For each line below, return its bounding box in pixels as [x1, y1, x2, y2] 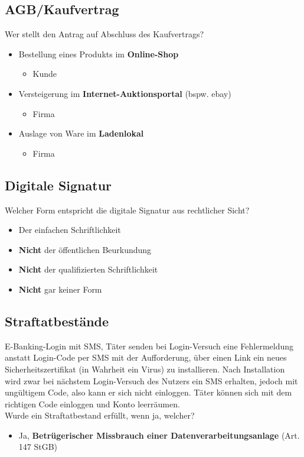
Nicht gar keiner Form [18, 283, 102, 295]
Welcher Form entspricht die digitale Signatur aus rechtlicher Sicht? [5, 203, 250, 216]
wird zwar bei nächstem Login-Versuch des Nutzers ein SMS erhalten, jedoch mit [5, 374, 298, 387]
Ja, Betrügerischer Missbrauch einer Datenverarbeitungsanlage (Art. [18, 429, 300, 441]
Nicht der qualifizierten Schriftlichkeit [18, 263, 158, 276]
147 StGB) [18, 440, 58, 453]
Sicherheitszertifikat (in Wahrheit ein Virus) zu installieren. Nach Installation [5, 362, 285, 375]
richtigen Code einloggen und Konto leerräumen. [5, 397, 180, 410]
